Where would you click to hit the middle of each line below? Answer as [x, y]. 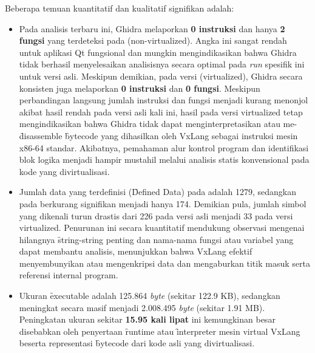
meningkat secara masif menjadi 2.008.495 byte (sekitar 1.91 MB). [142, 307]
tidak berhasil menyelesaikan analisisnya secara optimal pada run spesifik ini [162, 64]
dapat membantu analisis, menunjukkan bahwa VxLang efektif [136, 251]
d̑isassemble [41, 135]
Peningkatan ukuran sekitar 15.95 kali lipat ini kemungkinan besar [147, 319]
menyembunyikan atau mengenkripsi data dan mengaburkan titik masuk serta [164, 263]
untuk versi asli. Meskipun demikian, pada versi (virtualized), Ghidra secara [161, 76]
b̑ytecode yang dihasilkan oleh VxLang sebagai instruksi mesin [181, 135]
